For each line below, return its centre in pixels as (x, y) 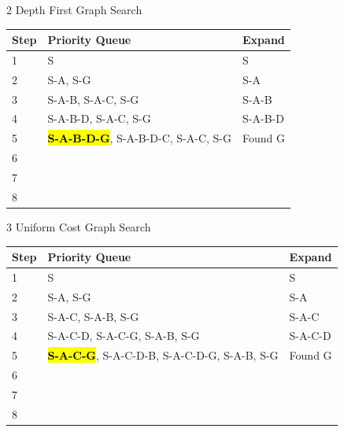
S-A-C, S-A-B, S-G (93, 316)
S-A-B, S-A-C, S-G (93, 99)
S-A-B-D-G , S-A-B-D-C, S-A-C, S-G (140, 138)
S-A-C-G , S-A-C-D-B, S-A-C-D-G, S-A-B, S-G (163, 355)
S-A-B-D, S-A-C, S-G (99, 118)
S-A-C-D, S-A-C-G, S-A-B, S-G (124, 336)
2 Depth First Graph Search (74, 9)
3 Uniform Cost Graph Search (79, 226)
